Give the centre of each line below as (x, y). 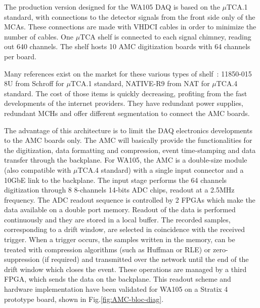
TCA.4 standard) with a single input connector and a (161, 169)
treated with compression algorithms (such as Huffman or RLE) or (107, 249)
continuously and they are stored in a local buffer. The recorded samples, (117, 219)
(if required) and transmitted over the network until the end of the (145, 259)
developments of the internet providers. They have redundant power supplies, (124, 103)
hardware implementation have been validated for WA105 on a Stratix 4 (116, 289)
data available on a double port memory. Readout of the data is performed (120, 209)
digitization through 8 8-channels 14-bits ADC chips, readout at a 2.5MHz (119, 190)
